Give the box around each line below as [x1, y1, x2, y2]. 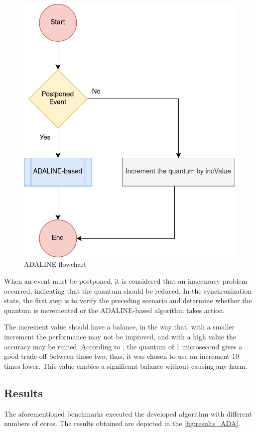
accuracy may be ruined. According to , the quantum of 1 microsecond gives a [4, 341, 243, 351]
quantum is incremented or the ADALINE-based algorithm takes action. [4, 305, 225, 315]
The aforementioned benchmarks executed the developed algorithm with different [4, 408, 252, 419]
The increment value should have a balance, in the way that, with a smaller [4, 322, 235, 332]
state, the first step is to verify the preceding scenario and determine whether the [4, 295, 252, 306]
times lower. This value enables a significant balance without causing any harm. [4, 360, 248, 371]
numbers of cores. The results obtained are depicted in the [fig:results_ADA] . [4, 418, 241, 429]
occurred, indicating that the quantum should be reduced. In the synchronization [4, 285, 252, 296]
